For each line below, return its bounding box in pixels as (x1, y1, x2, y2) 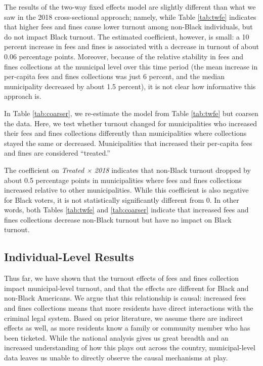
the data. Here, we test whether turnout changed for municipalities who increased (4, 118, 257, 128)
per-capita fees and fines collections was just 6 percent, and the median (4, 71, 225, 82)
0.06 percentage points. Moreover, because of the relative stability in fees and (4, 51, 243, 61)
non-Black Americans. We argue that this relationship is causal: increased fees (4, 292, 246, 303)
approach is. (4, 91, 41, 101)
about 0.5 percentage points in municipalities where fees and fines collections (4, 174, 242, 185)
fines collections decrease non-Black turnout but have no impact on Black (4, 214, 232, 225)
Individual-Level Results (4, 249, 134, 265)
